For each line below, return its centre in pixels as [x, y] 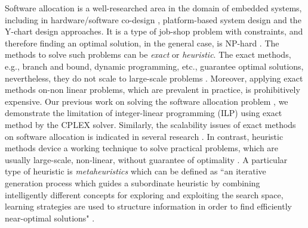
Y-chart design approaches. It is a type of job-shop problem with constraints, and [154, 31]
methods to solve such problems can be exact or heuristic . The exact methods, [148, 54]
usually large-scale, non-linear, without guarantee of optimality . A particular [146, 159]
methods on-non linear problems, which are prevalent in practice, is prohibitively [153, 90]
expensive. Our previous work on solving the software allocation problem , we [147, 101]
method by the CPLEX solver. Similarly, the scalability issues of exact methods [150, 124]
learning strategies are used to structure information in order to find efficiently [148, 206]
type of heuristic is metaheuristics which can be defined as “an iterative [135, 171]
